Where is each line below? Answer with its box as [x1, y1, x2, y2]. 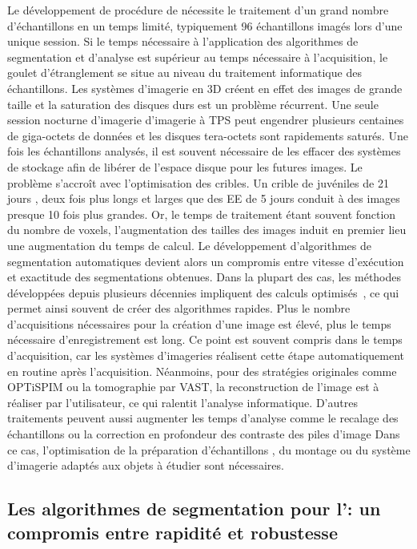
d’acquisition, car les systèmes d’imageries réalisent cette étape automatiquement [7, 347, 405, 364]
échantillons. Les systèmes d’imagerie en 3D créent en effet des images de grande [7, 79, 403, 96]
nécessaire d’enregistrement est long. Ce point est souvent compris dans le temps [7, 331, 403, 348]
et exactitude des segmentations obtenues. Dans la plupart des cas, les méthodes [7, 268, 402, 285]
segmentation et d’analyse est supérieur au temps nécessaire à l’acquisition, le [7, 48, 388, 65]
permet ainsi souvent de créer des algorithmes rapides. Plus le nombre [7, 300, 351, 317]
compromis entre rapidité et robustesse [7, 519, 338, 544]
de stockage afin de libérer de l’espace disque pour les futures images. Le [7, 158, 363, 175]
